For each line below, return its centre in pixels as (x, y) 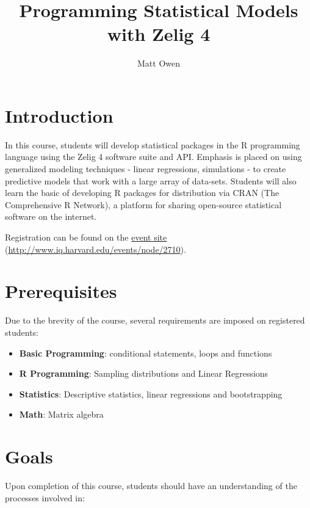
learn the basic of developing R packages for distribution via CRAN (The (142, 193)
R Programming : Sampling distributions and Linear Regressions (144, 373)
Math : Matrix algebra (61, 414)
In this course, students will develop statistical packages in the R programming (153, 144)
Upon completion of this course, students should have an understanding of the (151, 485)
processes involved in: (45, 497)
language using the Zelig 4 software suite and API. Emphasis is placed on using (153, 157)
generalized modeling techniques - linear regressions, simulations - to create (146, 169)
